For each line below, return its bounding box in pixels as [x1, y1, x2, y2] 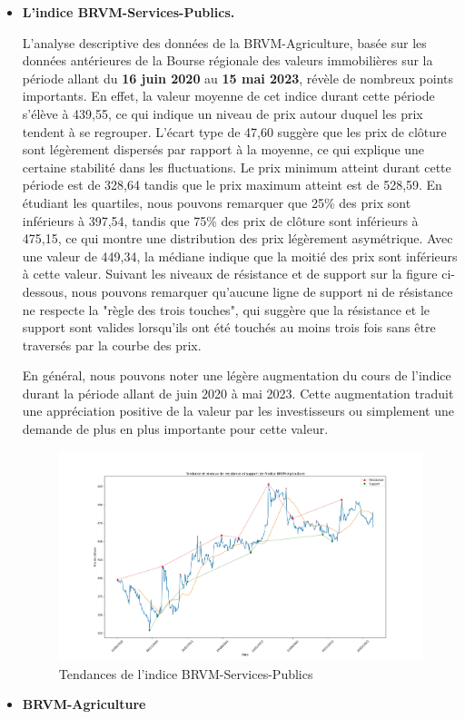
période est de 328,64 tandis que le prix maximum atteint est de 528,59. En [22, 175, 442, 194]
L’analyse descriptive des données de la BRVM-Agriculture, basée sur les [22, 33, 427, 52]
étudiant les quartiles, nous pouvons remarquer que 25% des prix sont [22, 192, 411, 212]
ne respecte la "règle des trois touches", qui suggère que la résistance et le [22, 300, 430, 319]
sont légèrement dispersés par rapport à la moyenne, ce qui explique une [22, 140, 425, 159]
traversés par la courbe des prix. [22, 335, 202, 354]
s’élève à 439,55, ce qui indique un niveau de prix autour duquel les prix [22, 103, 423, 123]
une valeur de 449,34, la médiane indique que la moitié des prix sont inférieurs [22, 246, 458, 265]
